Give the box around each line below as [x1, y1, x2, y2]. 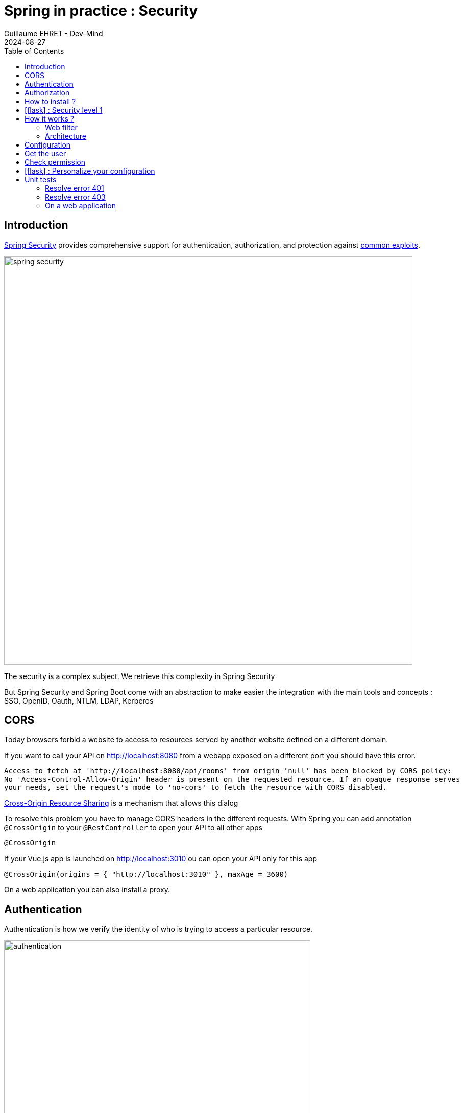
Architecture [45, 131, 87, 140]
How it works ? [25, 114, 75, 123]
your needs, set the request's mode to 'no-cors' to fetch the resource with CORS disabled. [4, 783, 387, 792]
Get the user [25, 149, 66, 158]
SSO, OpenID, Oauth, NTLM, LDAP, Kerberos [4, 696, 154, 705]
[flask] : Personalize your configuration [25, 166, 155, 175]
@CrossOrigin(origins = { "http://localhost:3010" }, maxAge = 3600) [4, 870, 288, 879]
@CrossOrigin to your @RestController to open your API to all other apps [4, 823, 262, 832]
